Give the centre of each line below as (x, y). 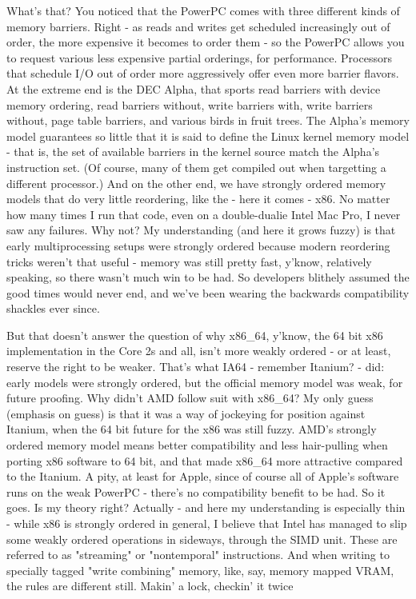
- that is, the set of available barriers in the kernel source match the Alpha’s (193, 152)
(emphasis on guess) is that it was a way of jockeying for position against (186, 413)
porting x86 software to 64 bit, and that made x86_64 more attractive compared (205, 460)
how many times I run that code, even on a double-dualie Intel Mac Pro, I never (204, 214)
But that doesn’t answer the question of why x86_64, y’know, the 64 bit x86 (195, 335)
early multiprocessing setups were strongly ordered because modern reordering (198, 245)
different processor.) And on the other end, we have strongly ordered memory (196, 183)
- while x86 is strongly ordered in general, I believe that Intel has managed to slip (207, 523)
